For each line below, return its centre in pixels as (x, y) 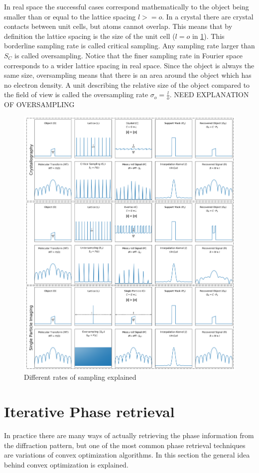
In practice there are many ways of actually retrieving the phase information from (129, 435)
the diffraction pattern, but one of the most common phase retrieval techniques (125, 445)
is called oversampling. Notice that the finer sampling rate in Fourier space (129, 55)
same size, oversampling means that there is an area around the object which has (128, 75)
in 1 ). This (208, 36)
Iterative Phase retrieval (89, 411)
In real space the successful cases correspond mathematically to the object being (127, 6)
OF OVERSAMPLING (39, 104)
